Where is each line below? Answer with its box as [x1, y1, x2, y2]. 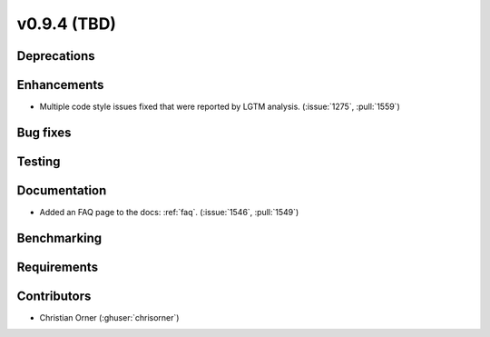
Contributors [16, 288, 92, 303]
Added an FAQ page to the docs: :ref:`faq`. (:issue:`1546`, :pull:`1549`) [39, 207, 299, 218]
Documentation [16, 183, 107, 198]
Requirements [16, 259, 99, 274]
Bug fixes [16, 124, 72, 140]
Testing [16, 154, 61, 169]
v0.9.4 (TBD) [16, 14, 117, 34]
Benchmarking [16, 230, 103, 245]
